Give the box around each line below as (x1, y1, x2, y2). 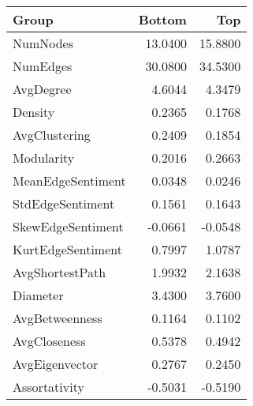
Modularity (13, 148, 75, 167)
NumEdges (13, 57, 73, 75)
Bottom (138, 10, 187, 28)
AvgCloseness (13, 332, 86, 350)
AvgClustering (13, 126, 91, 144)
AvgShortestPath (13, 263, 106, 281)
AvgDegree (13, 80, 72, 98)
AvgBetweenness (13, 309, 102, 327)
